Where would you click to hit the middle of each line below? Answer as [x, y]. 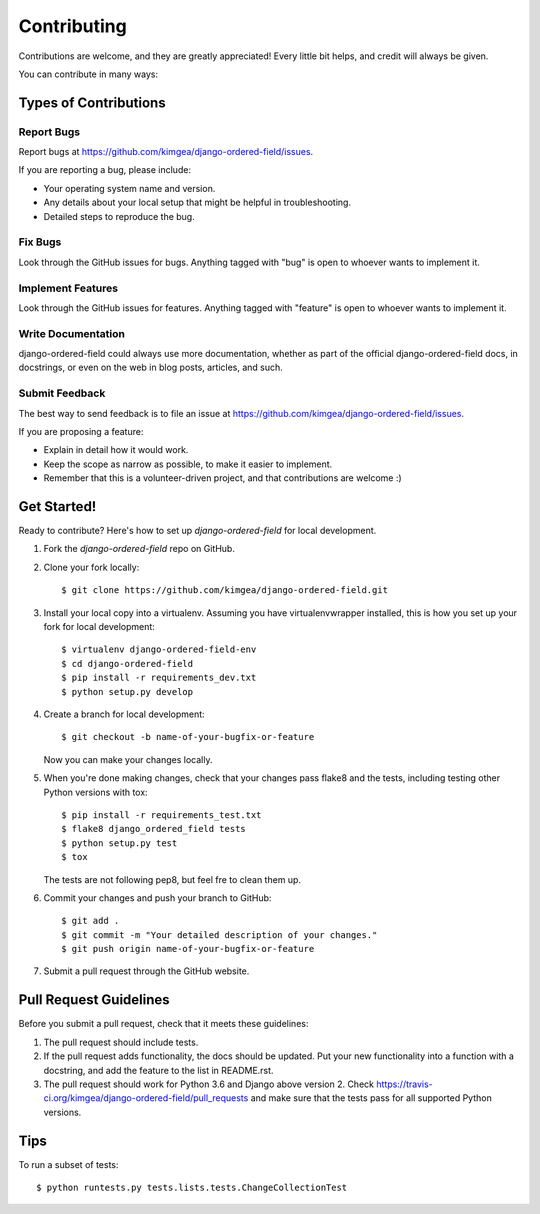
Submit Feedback [62, 393]
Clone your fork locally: [91, 567]
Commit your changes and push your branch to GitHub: [157, 897]
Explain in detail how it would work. [116, 450]
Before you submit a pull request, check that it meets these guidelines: [163, 1024]
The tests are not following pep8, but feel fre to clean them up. [172, 879]
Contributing [72, 26]
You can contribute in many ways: [88, 74]
